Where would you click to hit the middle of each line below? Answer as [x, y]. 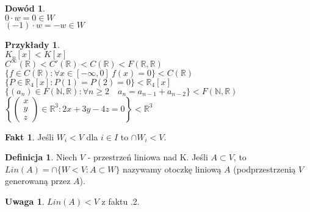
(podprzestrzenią [265, 169]
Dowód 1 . [25, 8]
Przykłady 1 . [32, 44]
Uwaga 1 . [25, 201]
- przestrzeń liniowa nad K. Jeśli [148, 157]
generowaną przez [38, 181]
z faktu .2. [121, 201]
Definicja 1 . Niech [41, 157]
